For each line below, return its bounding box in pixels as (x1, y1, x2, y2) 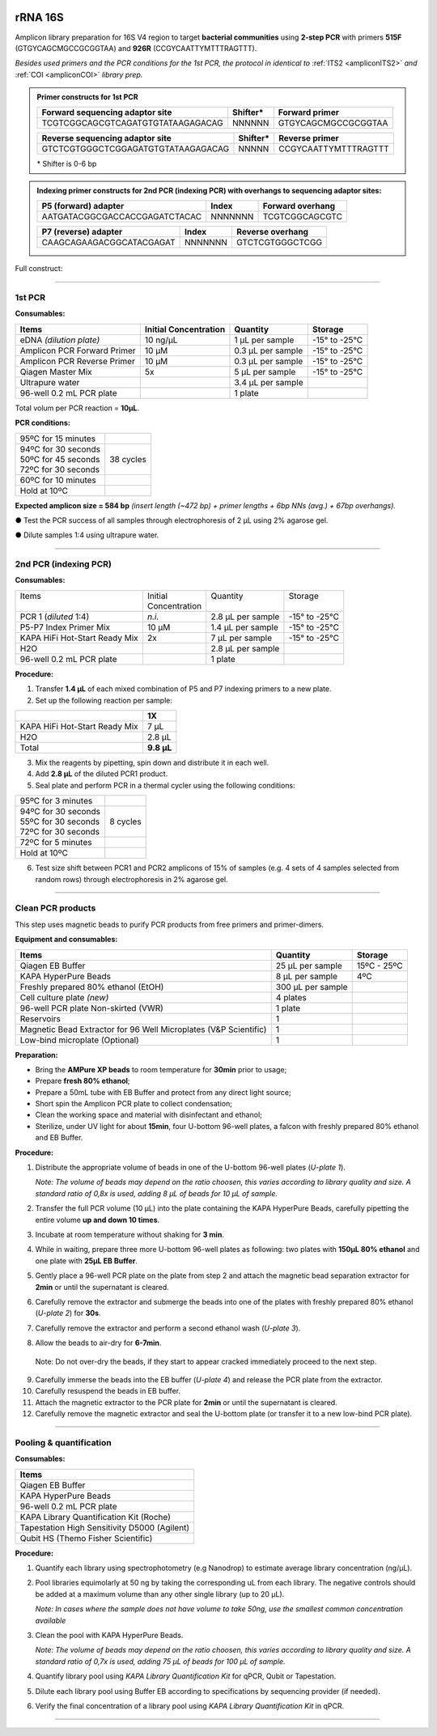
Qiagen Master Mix (19, 366, 92, 377)
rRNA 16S (15, 11, 64, 24)
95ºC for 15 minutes (19, 433, 96, 444)
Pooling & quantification (15, 1437, 112, 1448)
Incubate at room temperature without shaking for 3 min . (35, 1230, 224, 1239)
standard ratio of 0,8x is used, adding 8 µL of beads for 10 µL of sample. (35, 1188, 278, 1198)
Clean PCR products (15, 902, 96, 914)
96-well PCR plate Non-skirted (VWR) (19, 1002, 163, 1013)
